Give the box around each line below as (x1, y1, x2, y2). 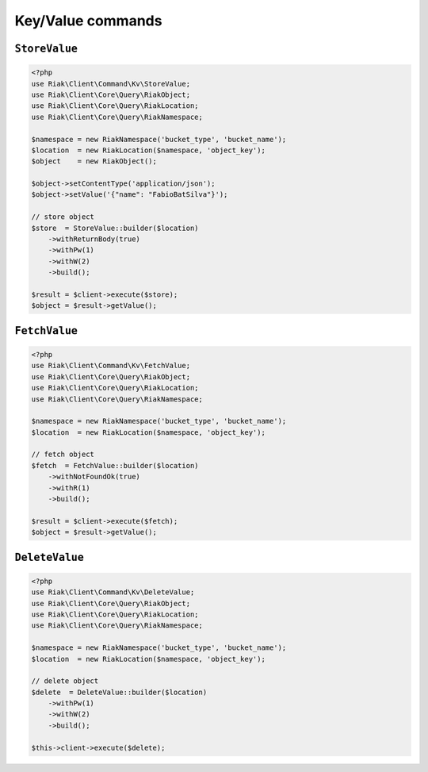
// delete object (31, 677, 99, 686)
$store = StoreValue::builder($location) (31, 223, 199, 232)
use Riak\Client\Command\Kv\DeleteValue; (31, 588, 195, 597)
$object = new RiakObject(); (31, 157, 158, 166)
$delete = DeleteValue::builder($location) (31, 687, 208, 697)
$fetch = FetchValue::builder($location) (31, 461, 199, 470)
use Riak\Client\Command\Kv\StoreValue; (31, 79, 190, 88)
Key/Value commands (14, 12, 162, 29)
